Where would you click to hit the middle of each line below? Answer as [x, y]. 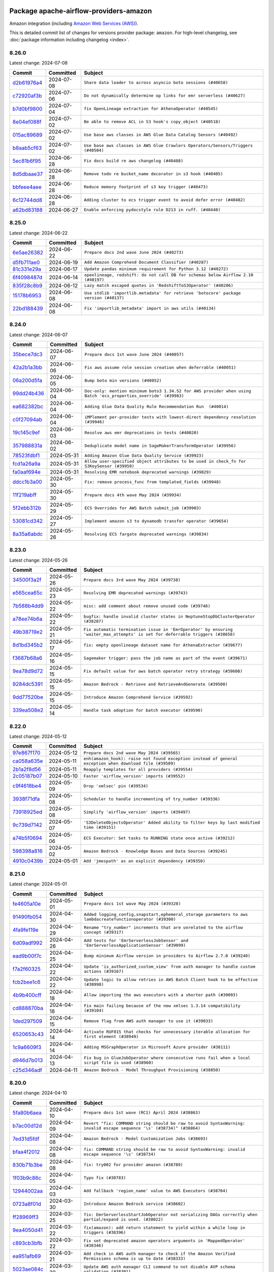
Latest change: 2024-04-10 [38, 1093]
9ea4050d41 [28, 1230]
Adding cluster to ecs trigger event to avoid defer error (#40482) [165, 200]
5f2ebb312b [27, 508]
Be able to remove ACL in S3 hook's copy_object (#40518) [152, 122]
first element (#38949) [111, 1036]
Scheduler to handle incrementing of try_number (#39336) [152, 799]
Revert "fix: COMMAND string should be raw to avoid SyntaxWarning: [164, 1123]
